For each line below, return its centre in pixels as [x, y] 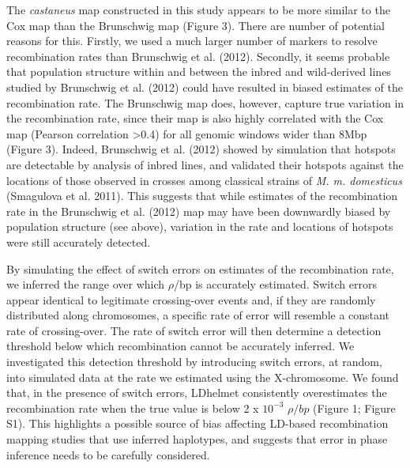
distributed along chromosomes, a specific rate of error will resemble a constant [198, 315]
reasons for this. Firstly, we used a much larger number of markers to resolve [192, 41]
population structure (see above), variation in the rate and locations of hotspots [200, 226]
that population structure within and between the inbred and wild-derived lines [199, 72]
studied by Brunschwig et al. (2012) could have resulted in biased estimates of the [205, 87]
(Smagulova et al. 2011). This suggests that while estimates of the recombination [202, 196]
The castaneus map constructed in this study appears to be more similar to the [198, 9]
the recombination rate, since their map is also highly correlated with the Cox [195, 118]
